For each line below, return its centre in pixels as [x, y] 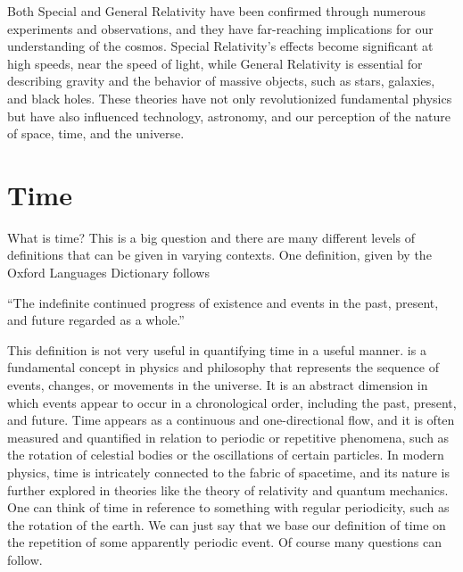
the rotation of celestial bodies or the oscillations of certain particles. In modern [226, 455]
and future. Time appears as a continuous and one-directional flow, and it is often [231, 420]
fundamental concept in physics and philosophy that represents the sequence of [223, 367]
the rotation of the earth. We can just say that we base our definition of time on [227, 524]
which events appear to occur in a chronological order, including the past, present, [232, 402]
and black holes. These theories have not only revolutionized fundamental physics [230, 98]
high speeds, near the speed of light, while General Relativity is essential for [215, 63]
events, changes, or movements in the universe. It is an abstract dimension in [218, 385]
